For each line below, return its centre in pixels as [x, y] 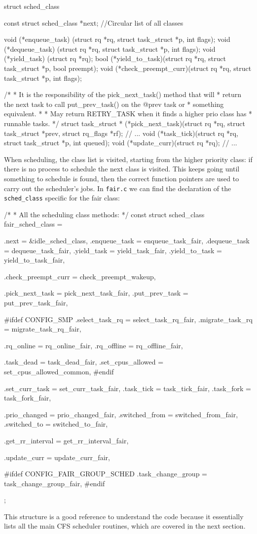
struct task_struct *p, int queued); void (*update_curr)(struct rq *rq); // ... [121, 143]
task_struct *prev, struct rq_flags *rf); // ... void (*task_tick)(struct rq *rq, [121, 133]
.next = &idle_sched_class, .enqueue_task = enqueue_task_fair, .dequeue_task [127, 240]
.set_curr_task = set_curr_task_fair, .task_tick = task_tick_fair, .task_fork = [128, 388]
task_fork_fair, [28, 398]
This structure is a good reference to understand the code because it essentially [124, 516]
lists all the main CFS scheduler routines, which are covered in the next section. [125, 526]
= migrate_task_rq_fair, [43, 329]
